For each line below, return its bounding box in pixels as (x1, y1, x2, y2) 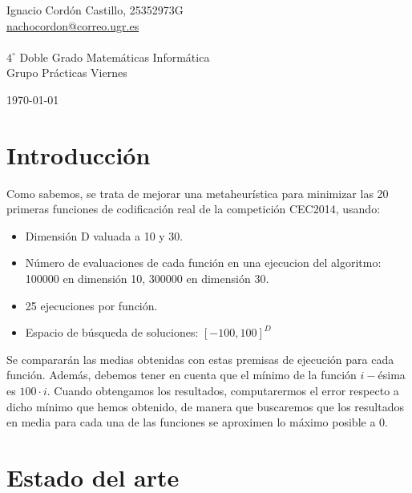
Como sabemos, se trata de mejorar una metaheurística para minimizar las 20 (6, 184, 389, 201)
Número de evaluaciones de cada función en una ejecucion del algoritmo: (25, 254, 382, 271)
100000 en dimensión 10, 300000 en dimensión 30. (25, 270, 269, 287)
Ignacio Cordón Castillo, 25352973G (6, 2, 184, 18)
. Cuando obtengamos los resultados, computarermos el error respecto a (46, 382, 399, 399)
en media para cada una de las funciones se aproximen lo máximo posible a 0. (6, 414, 388, 430)
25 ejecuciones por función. (25, 297, 158, 313)
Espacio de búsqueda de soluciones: (25, 324, 199, 341)
